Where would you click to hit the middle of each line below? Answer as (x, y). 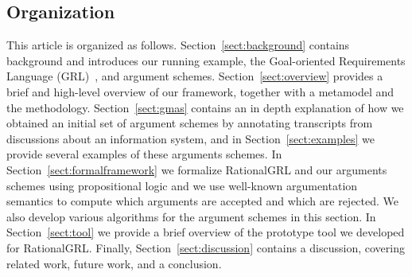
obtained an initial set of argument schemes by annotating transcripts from (190, 123)
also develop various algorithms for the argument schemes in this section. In (191, 216)
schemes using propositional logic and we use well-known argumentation (182, 185)
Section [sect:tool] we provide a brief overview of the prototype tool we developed (206, 232)
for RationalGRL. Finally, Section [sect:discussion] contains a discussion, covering (206, 247)
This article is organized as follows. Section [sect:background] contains (178, 45)
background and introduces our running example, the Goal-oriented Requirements (206, 60)
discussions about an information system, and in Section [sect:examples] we (191, 138)
